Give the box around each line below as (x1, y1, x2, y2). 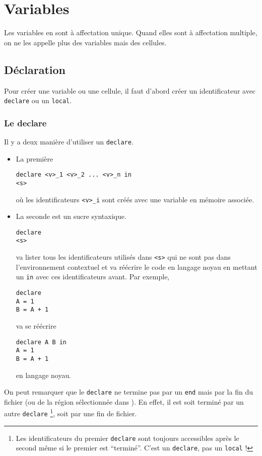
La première (16, 153, 53, 164)
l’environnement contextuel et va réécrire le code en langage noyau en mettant (16, 261, 257, 272)
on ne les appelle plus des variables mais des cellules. (4, 37, 167, 47)
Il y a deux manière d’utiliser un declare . (4, 136, 134, 146)
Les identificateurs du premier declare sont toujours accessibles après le (16, 432, 239, 443)
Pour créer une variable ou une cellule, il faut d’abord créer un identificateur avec (4, 85, 256, 96)
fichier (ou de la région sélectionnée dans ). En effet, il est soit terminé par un (4, 396, 244, 407)
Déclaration (4, 61, 66, 77)
